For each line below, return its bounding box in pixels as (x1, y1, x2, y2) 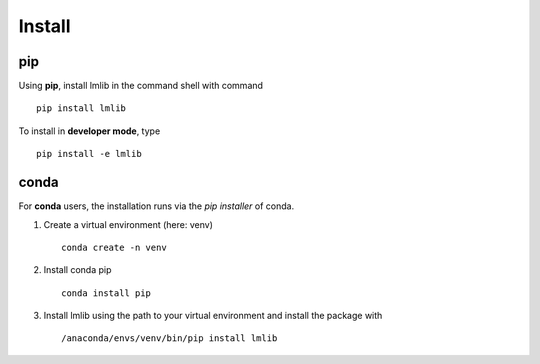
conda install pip (61, 287, 152, 299)
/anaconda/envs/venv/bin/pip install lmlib (61, 333, 278, 344)
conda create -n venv (61, 241, 167, 253)
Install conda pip (43, 264, 112, 276)
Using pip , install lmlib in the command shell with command (18, 80, 264, 92)
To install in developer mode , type (18, 125, 161, 137)
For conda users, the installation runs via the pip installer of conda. (18, 200, 295, 212)
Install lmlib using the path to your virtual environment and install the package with (43, 310, 383, 322)
